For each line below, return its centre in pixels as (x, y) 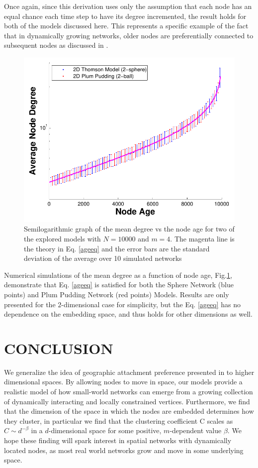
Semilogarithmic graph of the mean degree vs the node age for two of (129, 229)
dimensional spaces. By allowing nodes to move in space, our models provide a (123, 382)
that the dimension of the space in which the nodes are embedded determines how (129, 411)
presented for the (30, 304)
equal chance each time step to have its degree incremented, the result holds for (125, 16)
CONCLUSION (59, 348)
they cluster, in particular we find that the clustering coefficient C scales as (119, 420)
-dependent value (196, 430)
